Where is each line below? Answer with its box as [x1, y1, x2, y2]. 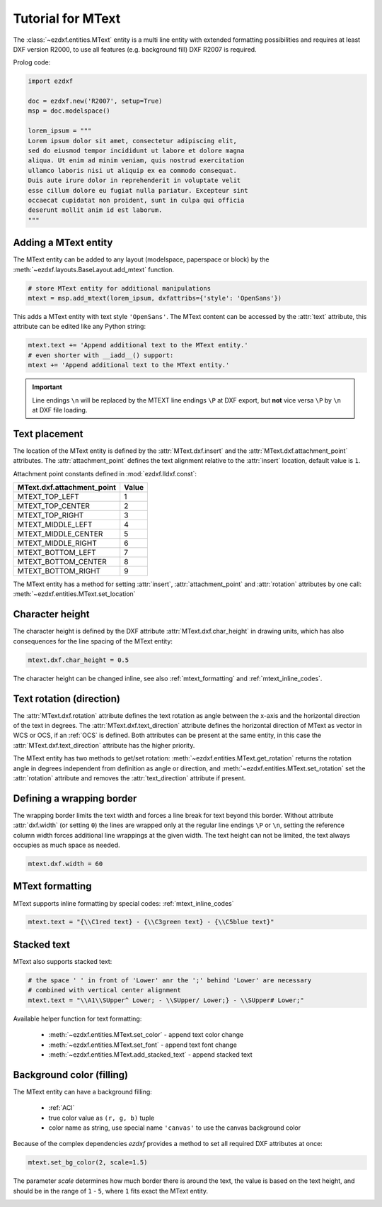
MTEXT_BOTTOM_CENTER [17, 557, 108, 567]
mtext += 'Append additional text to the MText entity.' [28, 361, 230, 369]
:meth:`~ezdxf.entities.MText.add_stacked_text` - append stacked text [48, 1050, 253, 1059]
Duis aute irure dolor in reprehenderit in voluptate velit [28, 176, 241, 184]
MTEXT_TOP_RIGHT [17, 510, 84, 520]
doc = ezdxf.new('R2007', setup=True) [28, 97, 163, 106]
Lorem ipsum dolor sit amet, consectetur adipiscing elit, [28, 137, 237, 145]
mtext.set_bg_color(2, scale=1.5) [28, 1159, 148, 1167]
